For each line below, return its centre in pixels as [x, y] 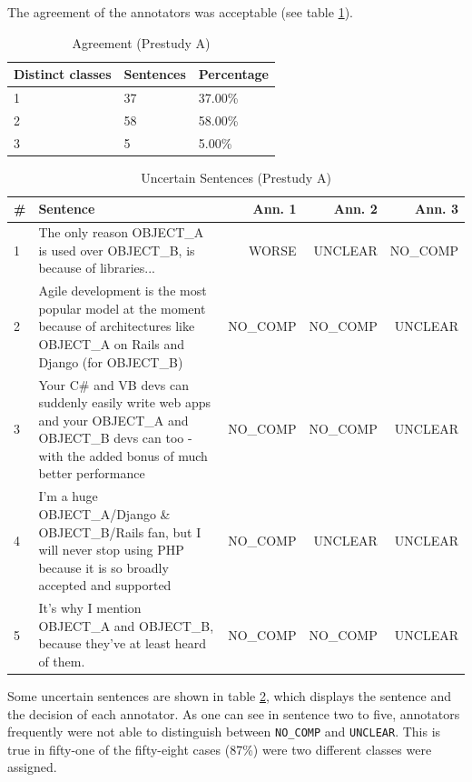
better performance [92, 473]
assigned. [32, 767]
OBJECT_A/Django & [104, 513]
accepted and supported [105, 585]
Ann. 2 [355, 209]
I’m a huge [68, 496]
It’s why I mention [90, 608]
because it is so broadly [103, 567]
